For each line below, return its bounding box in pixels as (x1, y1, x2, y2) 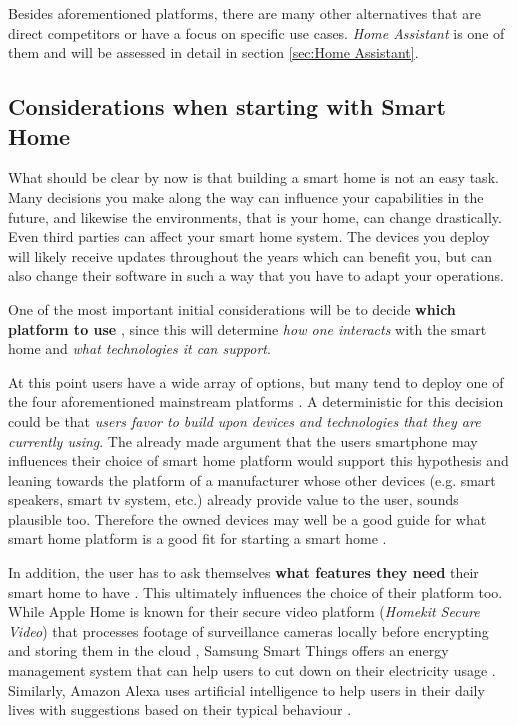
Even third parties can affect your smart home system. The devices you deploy (8, 226, 490, 247)
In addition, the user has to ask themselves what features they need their (8, 562, 479, 583)
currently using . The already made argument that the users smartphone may (8, 430, 478, 451)
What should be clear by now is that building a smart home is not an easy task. (8, 167, 499, 188)
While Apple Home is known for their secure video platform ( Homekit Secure (8, 601, 480, 622)
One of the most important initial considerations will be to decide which (8, 298, 456, 319)
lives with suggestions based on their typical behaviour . (8, 699, 352, 720)
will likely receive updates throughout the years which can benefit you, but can (8, 245, 493, 266)
